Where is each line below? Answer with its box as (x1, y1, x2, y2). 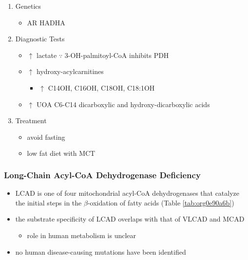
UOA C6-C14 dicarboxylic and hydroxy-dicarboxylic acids (36, 99, 210, 109)
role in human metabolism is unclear (27, 230, 136, 240)
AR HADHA (27, 17, 65, 27)
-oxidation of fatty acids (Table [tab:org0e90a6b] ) (87, 197, 234, 207)
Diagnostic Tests (15, 34, 65, 44)
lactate (36, 50, 57, 60)
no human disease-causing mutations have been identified (15, 246, 186, 257)
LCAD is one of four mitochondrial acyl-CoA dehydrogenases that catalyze (15, 188, 240, 198)
